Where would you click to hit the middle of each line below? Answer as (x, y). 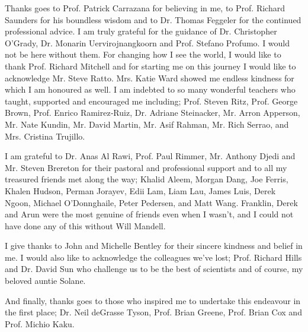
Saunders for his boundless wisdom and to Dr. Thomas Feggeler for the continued (153, 19)
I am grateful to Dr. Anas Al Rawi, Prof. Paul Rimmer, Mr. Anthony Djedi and (150, 156)
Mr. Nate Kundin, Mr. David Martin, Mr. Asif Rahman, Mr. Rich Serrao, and (147, 124)
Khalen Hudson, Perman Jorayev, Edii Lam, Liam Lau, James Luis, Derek (140, 190)
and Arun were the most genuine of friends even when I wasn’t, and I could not (149, 214)
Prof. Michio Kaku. (40, 323)
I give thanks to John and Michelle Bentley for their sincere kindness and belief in (154, 246)
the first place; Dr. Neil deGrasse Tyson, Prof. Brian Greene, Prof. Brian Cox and (153, 312)
